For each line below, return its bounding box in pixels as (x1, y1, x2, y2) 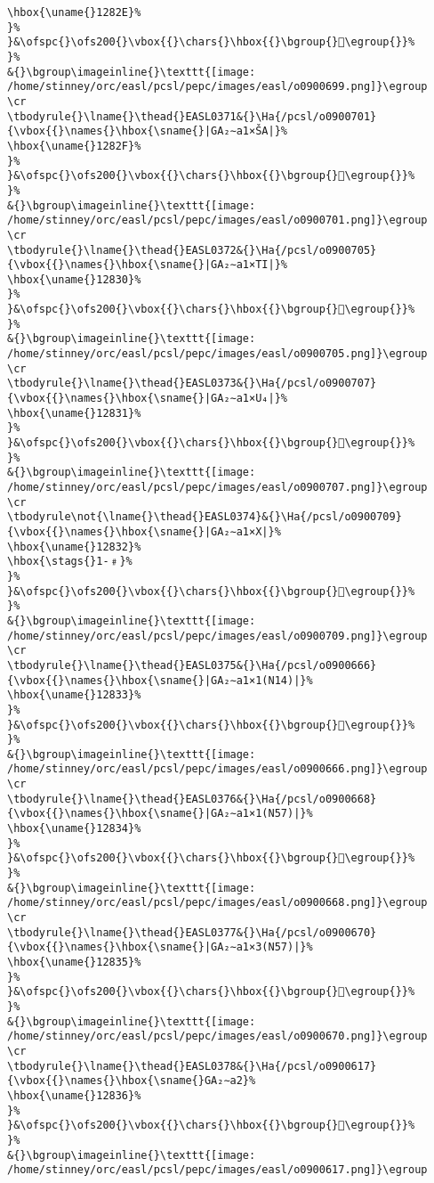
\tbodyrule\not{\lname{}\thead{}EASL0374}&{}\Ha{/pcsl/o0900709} (7, 510, 402, 524)
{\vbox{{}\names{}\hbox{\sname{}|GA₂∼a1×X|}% (7, 525, 281, 538)
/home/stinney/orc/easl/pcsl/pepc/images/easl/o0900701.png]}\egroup (7, 214, 428, 227)
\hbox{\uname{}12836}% (7, 1089, 141, 1102)
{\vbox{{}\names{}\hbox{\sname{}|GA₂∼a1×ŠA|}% (7, 125, 287, 138)
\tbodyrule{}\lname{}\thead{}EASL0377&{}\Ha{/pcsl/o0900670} (7, 926, 377, 939)
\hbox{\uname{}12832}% (7, 540, 141, 553)
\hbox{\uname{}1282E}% (7, 6, 141, 19)
